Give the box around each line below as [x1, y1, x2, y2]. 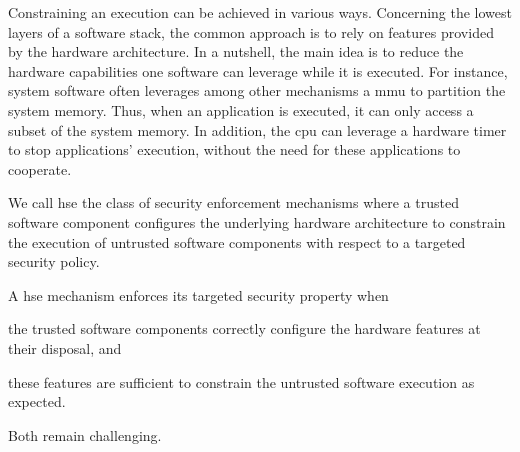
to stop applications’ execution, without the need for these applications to [8, 139, 461, 160]
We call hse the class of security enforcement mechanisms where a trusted [8, 192, 459, 213]
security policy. [8, 251, 100, 272]
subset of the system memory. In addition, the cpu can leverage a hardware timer [8, 119, 507, 140]
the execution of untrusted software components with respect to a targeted [8, 231, 466, 252]
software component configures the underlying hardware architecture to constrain [8, 211, 506, 232]
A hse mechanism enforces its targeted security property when [8, 284, 389, 305]
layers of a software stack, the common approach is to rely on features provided [8, 21, 494, 42]
